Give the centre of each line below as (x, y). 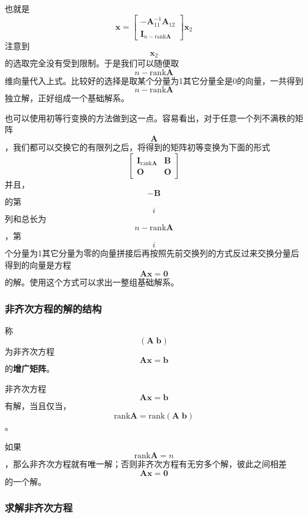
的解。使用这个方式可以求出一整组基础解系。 (92, 282)
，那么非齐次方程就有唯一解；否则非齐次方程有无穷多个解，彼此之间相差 (146, 464)
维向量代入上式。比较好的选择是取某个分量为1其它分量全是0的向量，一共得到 (154, 80)
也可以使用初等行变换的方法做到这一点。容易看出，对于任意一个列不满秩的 (150, 118)
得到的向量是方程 (38, 264)
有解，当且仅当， (38, 406)
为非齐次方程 (30, 351)
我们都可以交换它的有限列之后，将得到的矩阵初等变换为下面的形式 (141, 147)
